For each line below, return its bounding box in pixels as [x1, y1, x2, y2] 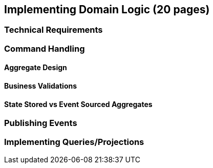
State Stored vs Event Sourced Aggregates [4, 99, 153, 109]
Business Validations [4, 81, 77, 91]
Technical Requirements [4, 25, 103, 35]
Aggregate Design [4, 63, 67, 72]
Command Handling [4, 43, 85, 54]
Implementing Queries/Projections [4, 136, 144, 147]
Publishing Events [4, 118, 77, 129]
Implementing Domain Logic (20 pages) [4, 3, 210, 16]
